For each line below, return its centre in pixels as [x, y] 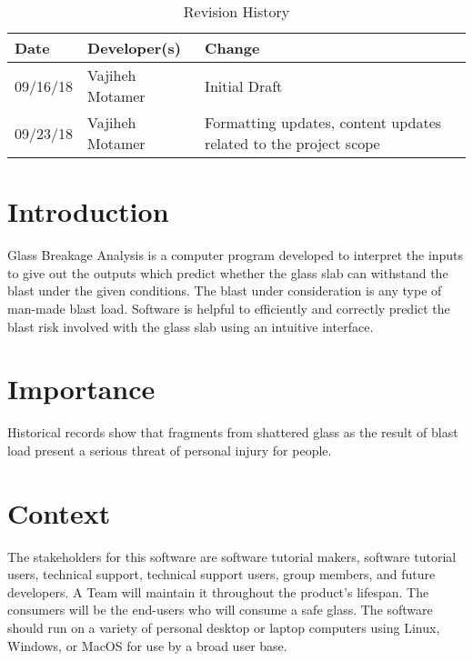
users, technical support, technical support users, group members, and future [221, 574]
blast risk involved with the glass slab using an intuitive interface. [191, 326]
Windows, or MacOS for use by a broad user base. [147, 645]
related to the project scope [292, 143]
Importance [81, 389]
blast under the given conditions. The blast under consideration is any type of [225, 290]
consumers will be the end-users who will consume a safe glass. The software [220, 610]
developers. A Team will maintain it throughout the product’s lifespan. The [218, 591]
